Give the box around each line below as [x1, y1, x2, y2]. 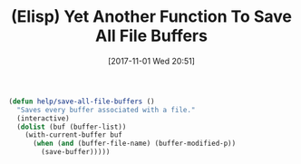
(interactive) [16, 113, 70, 123]
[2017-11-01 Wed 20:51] [107, 55, 196, 66]
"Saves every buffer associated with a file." [16, 105, 196, 114]
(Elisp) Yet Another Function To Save [11, 6, 292, 27]
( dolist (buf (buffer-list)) [16, 122, 127, 131]
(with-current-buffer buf [24, 130, 123, 140]
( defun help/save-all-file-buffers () [8, 97, 155, 106]
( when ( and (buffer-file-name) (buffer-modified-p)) [32, 139, 237, 149]
